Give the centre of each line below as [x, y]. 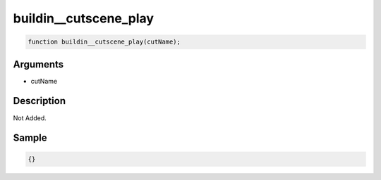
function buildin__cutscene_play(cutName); [104, 42]
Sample [30, 138]
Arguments [38, 64]
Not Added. [30, 118]
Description [40, 101]
